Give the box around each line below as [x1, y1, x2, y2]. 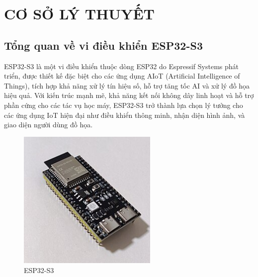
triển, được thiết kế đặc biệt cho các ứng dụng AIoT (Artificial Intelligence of [4, 71, 240, 81]
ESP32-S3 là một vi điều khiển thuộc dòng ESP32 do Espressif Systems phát [4, 61, 239, 71]
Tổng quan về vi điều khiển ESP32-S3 [4, 37, 203, 53]
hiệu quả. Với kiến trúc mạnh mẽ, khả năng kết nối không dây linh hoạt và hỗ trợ [4, 90, 254, 100]
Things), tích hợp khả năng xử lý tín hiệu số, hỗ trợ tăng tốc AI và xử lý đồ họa [4, 80, 250, 91]
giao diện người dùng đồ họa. [4, 119, 93, 130]
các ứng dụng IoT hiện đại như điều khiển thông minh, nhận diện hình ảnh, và [4, 109, 245, 120]
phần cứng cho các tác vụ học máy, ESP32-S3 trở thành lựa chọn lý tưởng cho [4, 99, 243, 110]
